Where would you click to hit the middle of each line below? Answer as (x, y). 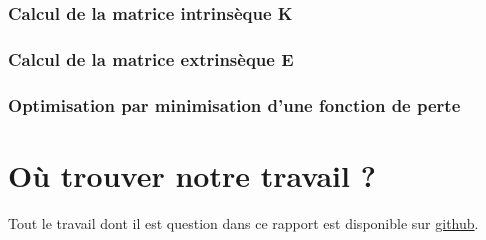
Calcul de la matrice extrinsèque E (151, 58)
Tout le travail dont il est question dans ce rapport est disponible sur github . (243, 222)
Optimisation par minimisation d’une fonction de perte (234, 104)
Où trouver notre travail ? (192, 174)
